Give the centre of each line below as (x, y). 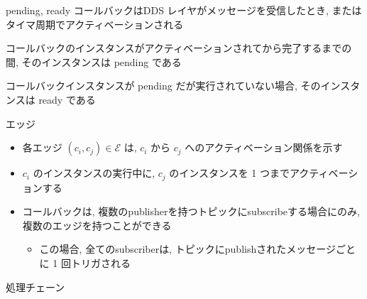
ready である (67, 99)
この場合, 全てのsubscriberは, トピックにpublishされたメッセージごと (197, 249)
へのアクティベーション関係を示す (264, 147)
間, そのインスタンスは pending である (94, 61)
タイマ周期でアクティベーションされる (95, 24)
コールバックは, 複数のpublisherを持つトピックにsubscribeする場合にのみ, (191, 211)
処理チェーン (35, 287)
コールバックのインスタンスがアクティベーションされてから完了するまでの (179, 48)
